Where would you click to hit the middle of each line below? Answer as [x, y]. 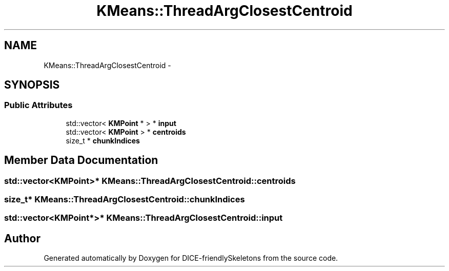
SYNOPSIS [32, 85]
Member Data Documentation [81, 160]
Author [22, 238]
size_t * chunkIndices [103, 140]
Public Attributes [38, 105]
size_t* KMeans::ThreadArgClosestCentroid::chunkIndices [125, 200]
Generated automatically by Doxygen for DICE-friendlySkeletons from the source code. [191, 258]
